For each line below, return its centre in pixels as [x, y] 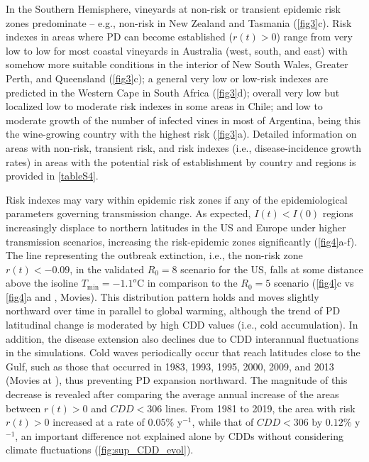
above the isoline [42, 283]
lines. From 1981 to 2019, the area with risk [260, 408]
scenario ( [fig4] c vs [314, 283]
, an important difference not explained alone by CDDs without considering [179, 435]
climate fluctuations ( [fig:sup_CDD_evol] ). [100, 450]
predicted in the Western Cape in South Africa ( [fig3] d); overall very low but [173, 92]
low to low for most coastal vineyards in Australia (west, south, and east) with [177, 50]
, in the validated [107, 269]
